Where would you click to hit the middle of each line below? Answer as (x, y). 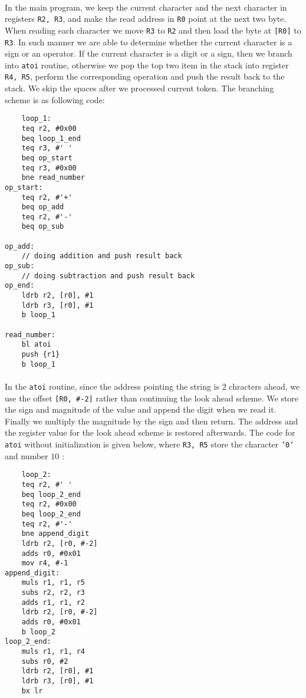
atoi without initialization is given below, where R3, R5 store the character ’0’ (149, 444)
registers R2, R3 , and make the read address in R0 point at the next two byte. (146, 19)
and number (27, 455)
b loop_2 (38, 632)
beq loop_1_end (51, 138)
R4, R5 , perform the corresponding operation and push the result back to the (145, 76)
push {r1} (41, 354)
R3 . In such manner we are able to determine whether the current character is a (149, 42)
